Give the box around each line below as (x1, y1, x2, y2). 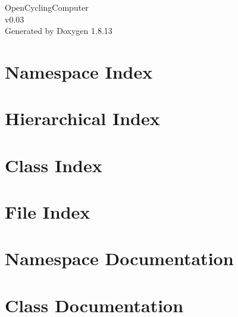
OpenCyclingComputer (5, 1, 89, 13)
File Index (5, 200, 90, 224)
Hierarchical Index (5, 106, 160, 130)
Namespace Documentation (5, 246, 234, 271)
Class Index (5, 153, 102, 177)
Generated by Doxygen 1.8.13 (5, 24, 112, 37)
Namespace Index (5, 59, 153, 83)
